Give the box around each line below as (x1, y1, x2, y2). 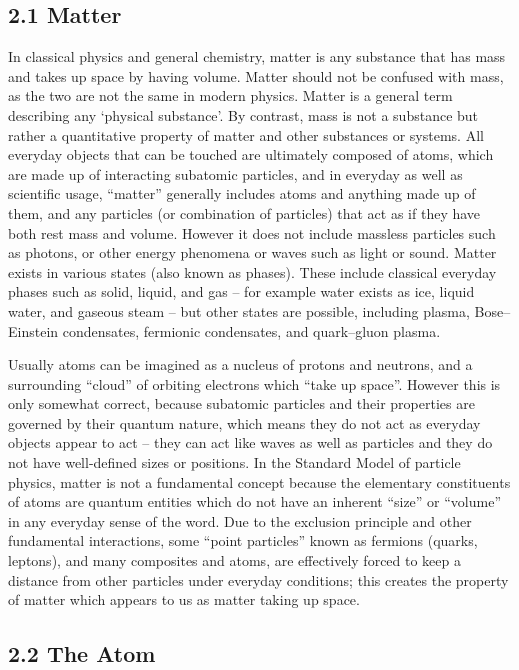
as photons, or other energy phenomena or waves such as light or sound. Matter (8, 242, 497, 263)
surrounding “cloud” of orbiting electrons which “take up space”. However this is (8, 373, 501, 394)
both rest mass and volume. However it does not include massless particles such (8, 222, 496, 243)
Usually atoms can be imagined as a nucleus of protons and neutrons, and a (8, 354, 473, 375)
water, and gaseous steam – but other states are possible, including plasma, (8, 300, 470, 321)
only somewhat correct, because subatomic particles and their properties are (8, 393, 475, 414)
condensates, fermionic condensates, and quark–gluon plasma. (62, 320, 441, 341)
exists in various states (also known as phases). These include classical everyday (8, 261, 497, 282)
